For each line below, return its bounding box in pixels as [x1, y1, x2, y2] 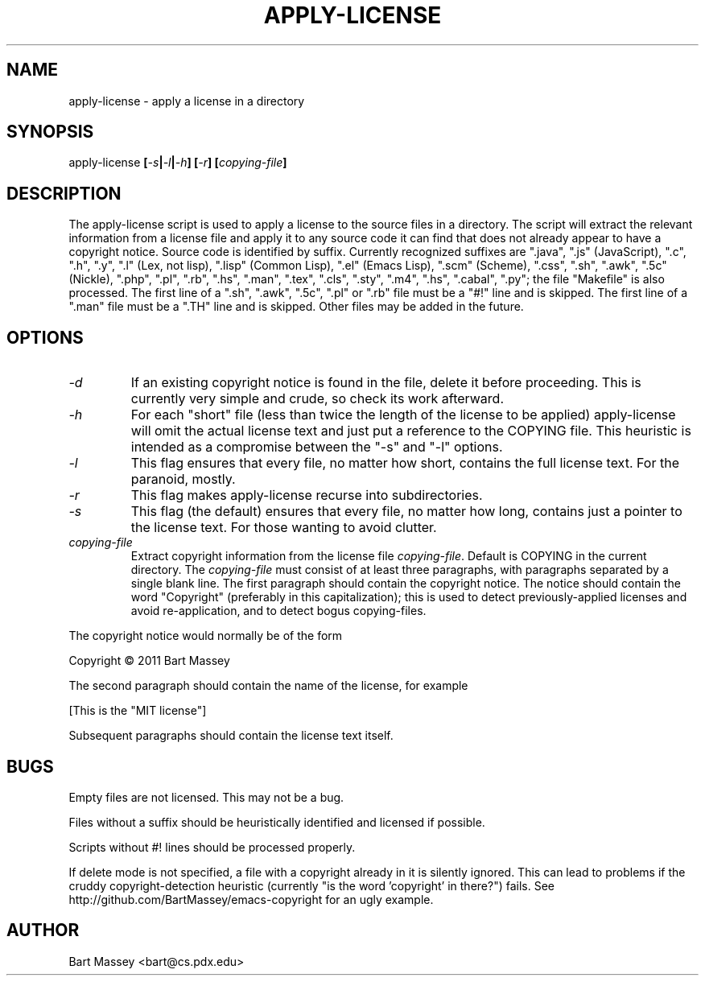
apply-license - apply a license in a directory [68, 93, 305, 108]
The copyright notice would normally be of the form [68, 629, 343, 643]
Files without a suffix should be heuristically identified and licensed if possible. [68, 815, 485, 829]
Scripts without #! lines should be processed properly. [68, 840, 356, 854]
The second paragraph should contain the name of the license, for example [68, 679, 468, 693]
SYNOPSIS [6, 122, 94, 142]
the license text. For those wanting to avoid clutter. [130, 519, 437, 536]
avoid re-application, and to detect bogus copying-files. [130, 604, 427, 618]
